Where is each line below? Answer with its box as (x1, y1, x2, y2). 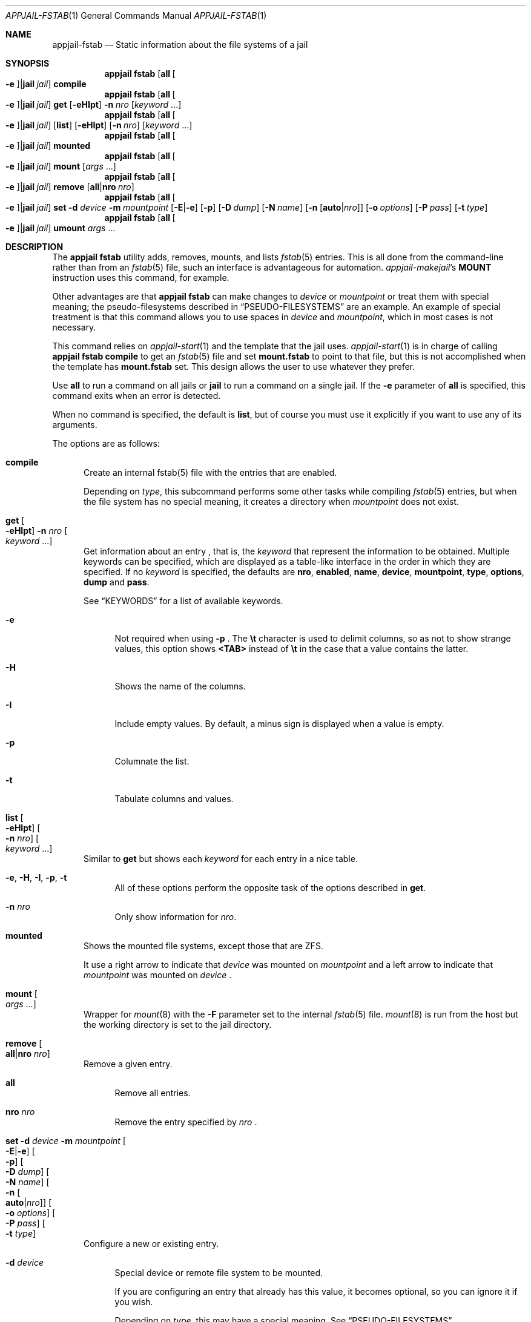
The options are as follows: (52, 438, 160, 449)
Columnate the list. (114, 756, 190, 766)
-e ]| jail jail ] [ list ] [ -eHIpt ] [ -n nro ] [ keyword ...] (5, 120, 193, 130)
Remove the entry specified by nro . (114, 1117, 257, 1127)
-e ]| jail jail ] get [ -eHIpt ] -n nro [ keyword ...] (5, 99, 182, 110)
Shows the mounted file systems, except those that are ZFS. (84, 941, 323, 951)
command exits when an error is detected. (52, 390, 221, 401)
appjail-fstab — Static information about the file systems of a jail (52, 39, 308, 50)
